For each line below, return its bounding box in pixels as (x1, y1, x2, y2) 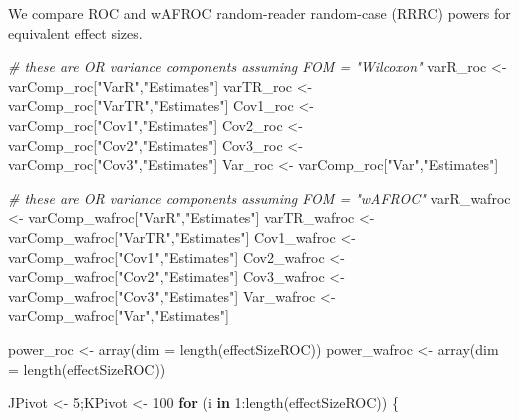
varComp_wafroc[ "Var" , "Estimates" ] (8, 305, 229, 326)
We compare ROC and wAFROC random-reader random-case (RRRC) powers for (8, 3, 511, 23)
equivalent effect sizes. (8, 22, 143, 43)
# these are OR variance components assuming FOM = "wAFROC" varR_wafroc (8, 187, 511, 208)
